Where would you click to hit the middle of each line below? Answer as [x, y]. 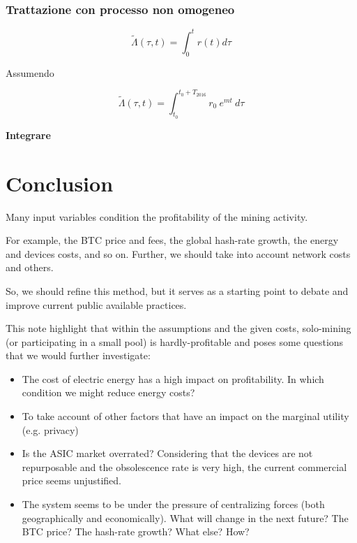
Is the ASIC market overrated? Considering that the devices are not [167, 453]
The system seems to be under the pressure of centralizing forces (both [173, 504]
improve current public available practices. [96, 304]
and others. [30, 267]
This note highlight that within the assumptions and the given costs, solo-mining [178, 328]
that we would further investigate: [78, 355]
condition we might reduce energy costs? [108, 392]
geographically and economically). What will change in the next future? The [185, 517]
